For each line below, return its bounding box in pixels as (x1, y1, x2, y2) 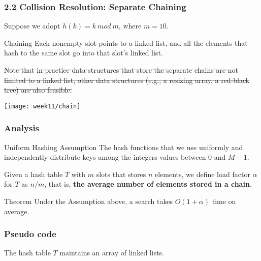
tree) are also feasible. (4, 84, 72, 95)
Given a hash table (4, 168, 63, 179)
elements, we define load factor (154, 168, 250, 179)
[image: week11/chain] (4, 102, 81, 110)
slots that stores (96, 168, 146, 179)
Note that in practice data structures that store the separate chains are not (4, 65, 239, 75)
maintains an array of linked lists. (59, 247, 165, 258)
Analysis (4, 122, 40, 134)
